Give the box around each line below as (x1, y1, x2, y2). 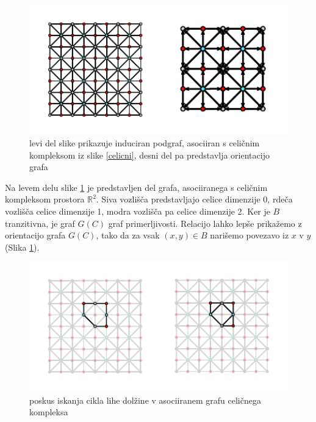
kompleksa (29, 406, 68, 418)
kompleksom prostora (5, 193, 85, 206)
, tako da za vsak (96, 229, 160, 241)
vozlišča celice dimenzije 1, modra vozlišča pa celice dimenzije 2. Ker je (5, 205, 270, 218)
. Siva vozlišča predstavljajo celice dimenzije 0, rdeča (96, 193, 293, 206)
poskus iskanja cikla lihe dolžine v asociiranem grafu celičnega (29, 393, 261, 406)
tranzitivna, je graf (5, 216, 75, 229)
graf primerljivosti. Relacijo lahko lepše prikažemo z (108, 216, 302, 229)
